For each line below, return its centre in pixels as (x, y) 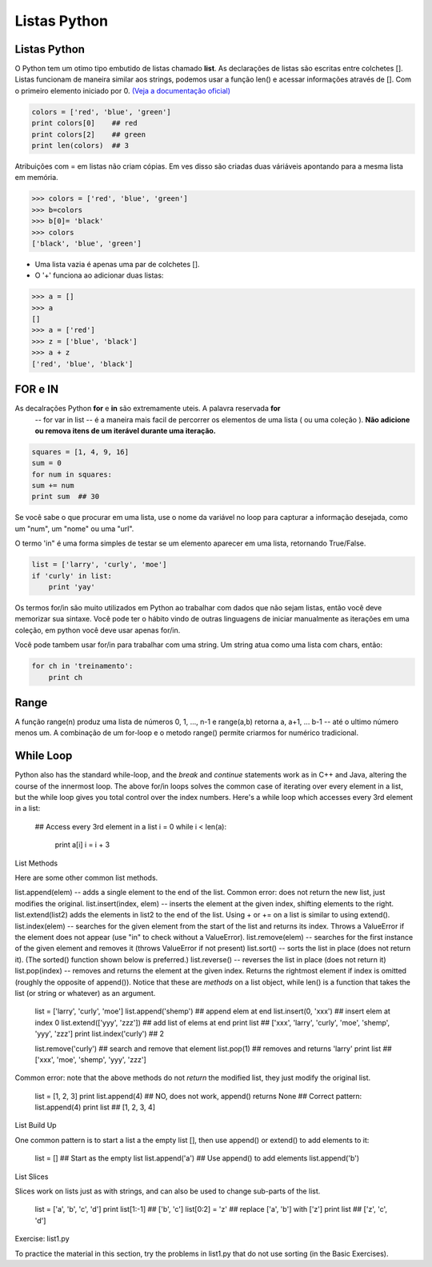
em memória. (37, 178)
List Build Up (36, 1125)
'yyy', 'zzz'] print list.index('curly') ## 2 (99, 1034)
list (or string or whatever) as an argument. (85, 993)
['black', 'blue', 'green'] (86, 243)
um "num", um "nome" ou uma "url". (74, 529)
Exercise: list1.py (42, 1239)
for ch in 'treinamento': (82, 666)
